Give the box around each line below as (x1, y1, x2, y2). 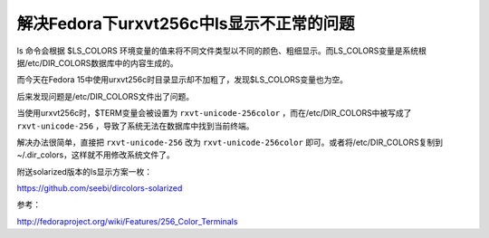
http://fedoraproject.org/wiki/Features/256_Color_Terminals (16, 215, 238, 226)
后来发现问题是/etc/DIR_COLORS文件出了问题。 (16, 90, 195, 101)
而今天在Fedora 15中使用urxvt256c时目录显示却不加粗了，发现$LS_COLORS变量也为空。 (16, 74, 349, 85)
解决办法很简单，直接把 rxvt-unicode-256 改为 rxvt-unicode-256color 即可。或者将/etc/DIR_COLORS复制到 (16, 137, 444, 148)
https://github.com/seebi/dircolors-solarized (16, 183, 183, 194)
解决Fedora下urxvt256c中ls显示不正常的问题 (16, 14, 355, 33)
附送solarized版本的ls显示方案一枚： (16, 166, 153, 176)
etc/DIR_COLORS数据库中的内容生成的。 (27, 57, 178, 68)
